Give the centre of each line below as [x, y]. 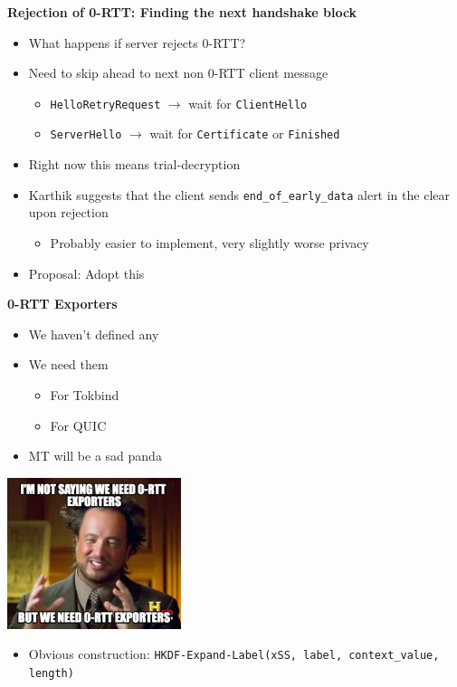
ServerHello [86, 135]
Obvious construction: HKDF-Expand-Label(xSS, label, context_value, [234, 654]
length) [51, 674]
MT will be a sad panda [95, 456]
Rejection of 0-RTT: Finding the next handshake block [182, 12]
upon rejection [68, 212]
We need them [68, 364]
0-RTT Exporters [62, 304]
